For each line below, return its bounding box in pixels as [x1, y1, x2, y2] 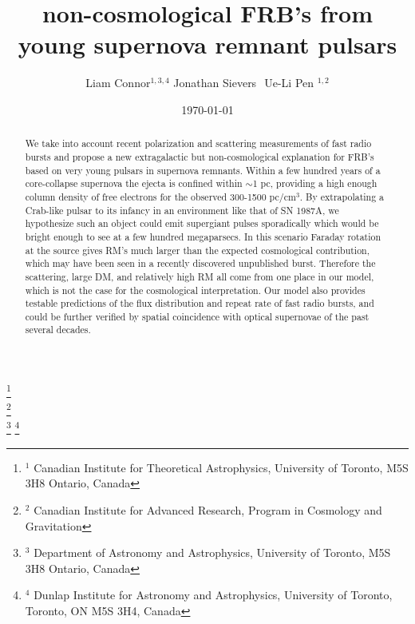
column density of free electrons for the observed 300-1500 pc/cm [25, 189, 296, 203]
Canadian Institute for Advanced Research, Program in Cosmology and [34, 502, 382, 519]
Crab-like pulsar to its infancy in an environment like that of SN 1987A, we [25, 203, 339, 217]
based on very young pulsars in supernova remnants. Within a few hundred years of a [25, 163, 381, 177]
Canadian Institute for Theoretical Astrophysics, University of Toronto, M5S [34, 459, 409, 475]
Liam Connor [85, 74, 151, 91]
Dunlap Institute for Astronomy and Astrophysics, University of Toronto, [34, 586, 393, 603]
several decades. [25, 323, 91, 336]
